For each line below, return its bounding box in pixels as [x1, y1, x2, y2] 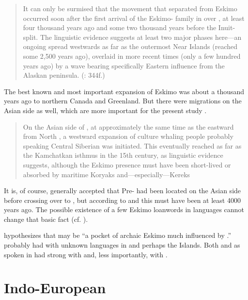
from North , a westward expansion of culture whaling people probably [23, 131, 233, 141]
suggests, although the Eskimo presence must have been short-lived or [23, 159, 231, 169]
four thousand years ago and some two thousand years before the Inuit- [23, 22, 235, 33]
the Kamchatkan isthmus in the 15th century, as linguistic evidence [23, 150, 223, 160]
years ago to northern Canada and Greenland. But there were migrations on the [4, 96, 242, 106]
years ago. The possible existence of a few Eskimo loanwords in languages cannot [4, 204, 244, 215]
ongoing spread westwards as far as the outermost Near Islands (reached [23, 41, 237, 51]
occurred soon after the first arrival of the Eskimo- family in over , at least [23, 13, 245, 23]
